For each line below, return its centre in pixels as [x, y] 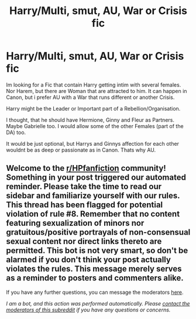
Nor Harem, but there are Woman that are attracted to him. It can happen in [97, 91]
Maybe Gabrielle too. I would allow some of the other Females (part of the [95, 126]
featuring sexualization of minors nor [75, 223]
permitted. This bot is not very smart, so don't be [97, 251]
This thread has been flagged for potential [85, 205]
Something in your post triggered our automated [96, 178]
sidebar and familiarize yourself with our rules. [93, 196]
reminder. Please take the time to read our [84, 186]
